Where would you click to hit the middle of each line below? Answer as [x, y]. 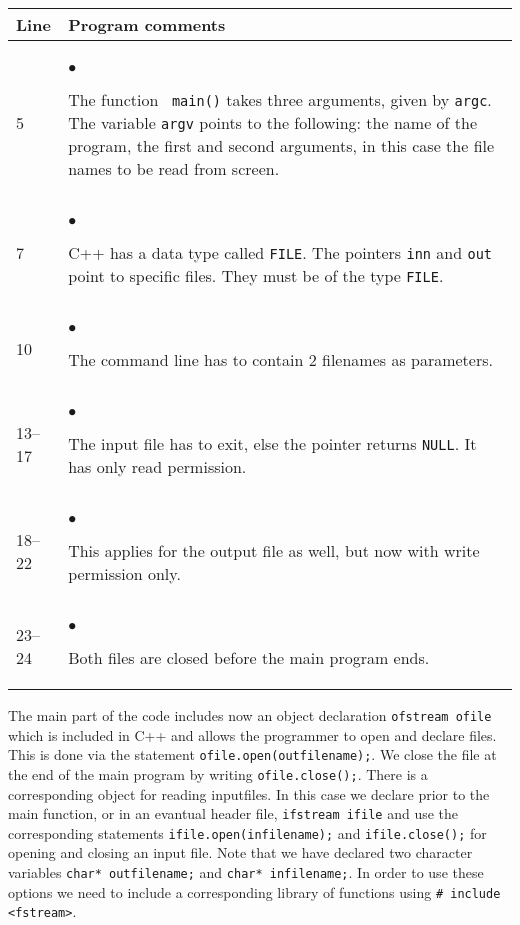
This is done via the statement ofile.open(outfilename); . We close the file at [252, 754]
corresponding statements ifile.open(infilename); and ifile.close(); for [247, 832]
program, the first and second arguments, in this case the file [281, 145]
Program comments [147, 24]
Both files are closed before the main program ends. [249, 657]
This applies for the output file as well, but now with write [274, 550]
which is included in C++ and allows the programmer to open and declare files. [252, 734]
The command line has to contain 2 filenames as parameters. [280, 359]
